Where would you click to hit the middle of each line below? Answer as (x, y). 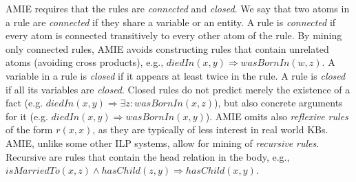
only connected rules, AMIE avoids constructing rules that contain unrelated (167, 48)
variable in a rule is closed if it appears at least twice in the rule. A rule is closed (176, 75)
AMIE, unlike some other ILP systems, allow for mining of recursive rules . (163, 143)
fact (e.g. (24, 103)
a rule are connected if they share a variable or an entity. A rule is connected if (171, 22)
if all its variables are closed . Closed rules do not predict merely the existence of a (178, 89)
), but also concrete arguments (279, 103)
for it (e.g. (27, 116)
